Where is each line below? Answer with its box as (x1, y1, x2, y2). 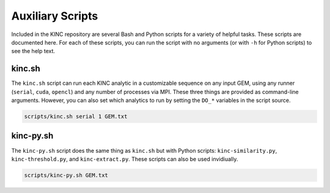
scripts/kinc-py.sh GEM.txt (24, 172, 108, 178)
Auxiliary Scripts (11, 9, 98, 23)
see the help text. (11, 48, 55, 55)
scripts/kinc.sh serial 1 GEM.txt (24, 113, 128, 120)
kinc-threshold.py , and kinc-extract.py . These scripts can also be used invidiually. (11, 155, 238, 162)
